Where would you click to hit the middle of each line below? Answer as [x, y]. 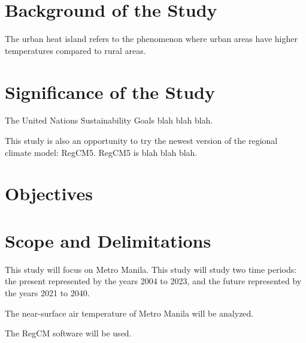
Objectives [49, 193]
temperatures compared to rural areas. [75, 50]
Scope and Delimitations [108, 240]
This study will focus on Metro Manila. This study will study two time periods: [151, 269]
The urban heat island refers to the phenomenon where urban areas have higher [151, 39]
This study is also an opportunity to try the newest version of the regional [141, 141]
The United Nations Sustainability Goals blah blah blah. [109, 120]
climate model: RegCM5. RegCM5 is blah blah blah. [101, 152]
